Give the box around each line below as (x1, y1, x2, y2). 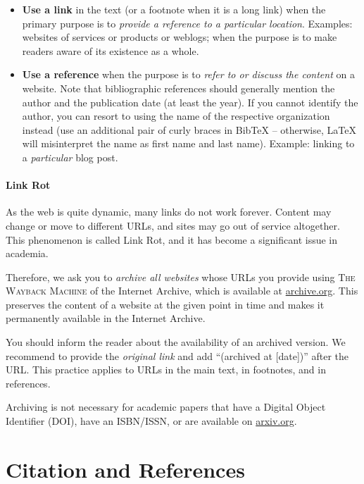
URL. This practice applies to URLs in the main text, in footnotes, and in (6, 362, 326, 377)
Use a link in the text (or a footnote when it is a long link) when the (22, 2, 326, 16)
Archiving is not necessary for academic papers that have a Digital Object (6, 399, 326, 414)
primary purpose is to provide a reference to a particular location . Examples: (22, 15, 353, 30)
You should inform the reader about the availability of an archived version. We (6, 335, 346, 349)
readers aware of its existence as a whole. (22, 43, 199, 58)
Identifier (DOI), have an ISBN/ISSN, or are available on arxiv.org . (6, 414, 297, 428)
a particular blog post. (22, 149, 118, 164)
